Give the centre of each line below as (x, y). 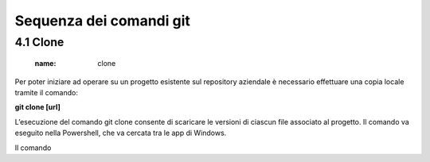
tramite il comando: (47, 92)
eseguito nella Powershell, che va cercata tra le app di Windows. (121, 133)
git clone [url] (38, 107)
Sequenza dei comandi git (102, 21)
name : (45, 64)
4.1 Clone (39, 42)
